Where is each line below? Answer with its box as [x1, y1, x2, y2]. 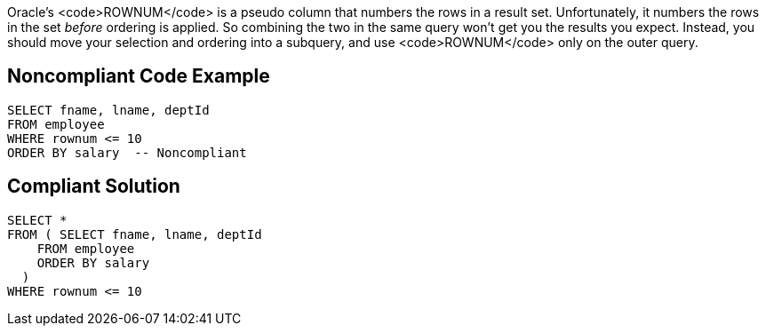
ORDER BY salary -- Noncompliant [7, 145, 247, 160]
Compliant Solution [7, 175, 180, 198]
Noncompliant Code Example [7, 65, 270, 88]
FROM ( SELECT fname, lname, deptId [7, 226, 262, 242]
